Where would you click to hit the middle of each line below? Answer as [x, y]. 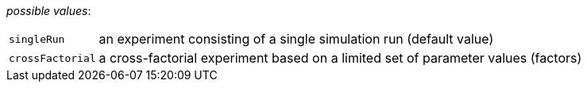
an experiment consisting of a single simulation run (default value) [296, 39]
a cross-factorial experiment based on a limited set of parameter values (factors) [340, 58]
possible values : [49, 11]
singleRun [37, 39]
